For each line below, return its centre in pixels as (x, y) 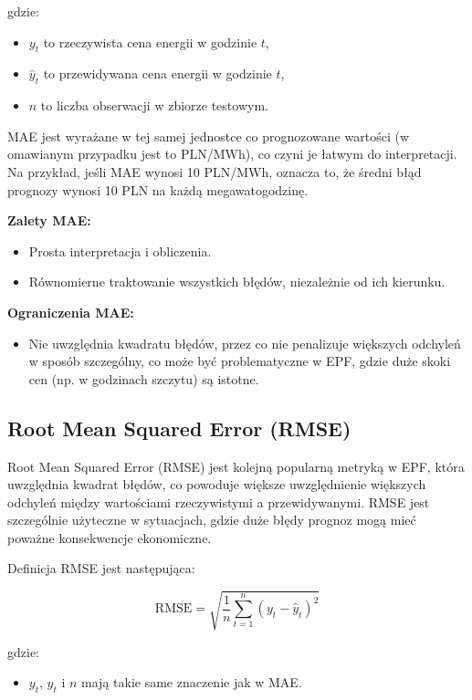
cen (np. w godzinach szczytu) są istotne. (144, 378)
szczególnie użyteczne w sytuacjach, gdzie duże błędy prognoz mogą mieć (212, 520)
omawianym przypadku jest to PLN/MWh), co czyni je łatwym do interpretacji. (232, 154)
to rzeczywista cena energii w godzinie (150, 42)
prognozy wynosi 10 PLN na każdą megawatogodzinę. (158, 189)
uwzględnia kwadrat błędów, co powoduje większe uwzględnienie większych (217, 484)
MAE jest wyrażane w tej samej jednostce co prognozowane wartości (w (208, 136)
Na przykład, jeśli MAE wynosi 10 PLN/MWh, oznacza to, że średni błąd (215, 171)
